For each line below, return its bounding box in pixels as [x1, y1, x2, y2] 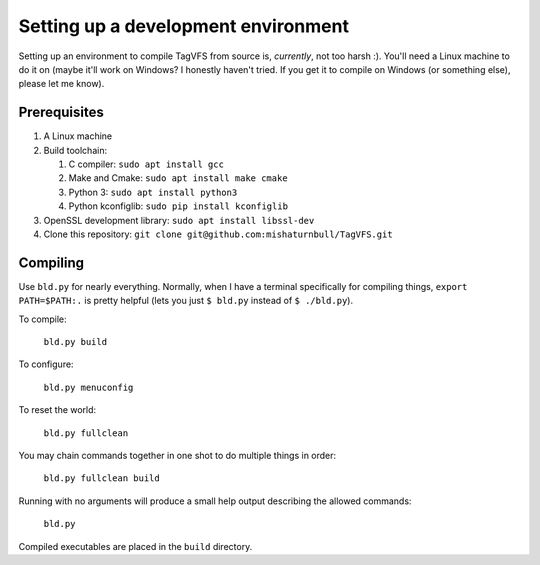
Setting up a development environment [18, 15, 350, 37]
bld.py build [43, 336, 108, 348]
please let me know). [18, 78, 105, 90]
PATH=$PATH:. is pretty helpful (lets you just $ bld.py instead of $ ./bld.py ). [18, 295, 354, 307]
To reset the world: [18, 404, 97, 416]
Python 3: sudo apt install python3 [68, 186, 238, 198]
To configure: [18, 358, 74, 370]
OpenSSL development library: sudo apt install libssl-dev [43, 214, 315, 226]
